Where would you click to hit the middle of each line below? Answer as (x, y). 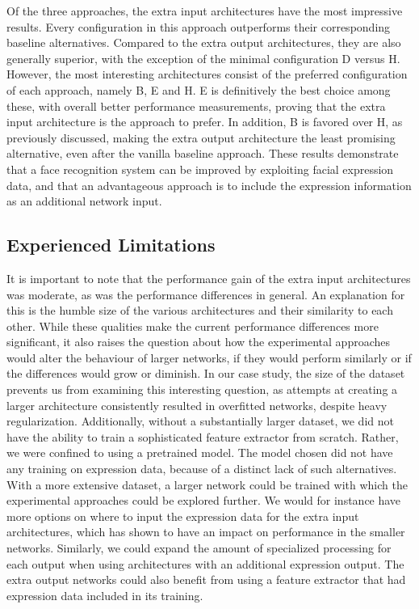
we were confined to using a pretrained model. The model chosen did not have (200, 453)
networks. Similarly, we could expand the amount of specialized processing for (199, 548)
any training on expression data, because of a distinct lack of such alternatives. (202, 469)
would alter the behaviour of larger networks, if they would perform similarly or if (209, 357)
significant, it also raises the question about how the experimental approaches (199, 342)
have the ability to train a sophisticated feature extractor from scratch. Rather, (203, 436)
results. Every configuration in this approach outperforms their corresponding (199, 26)
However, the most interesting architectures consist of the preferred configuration (207, 74)
